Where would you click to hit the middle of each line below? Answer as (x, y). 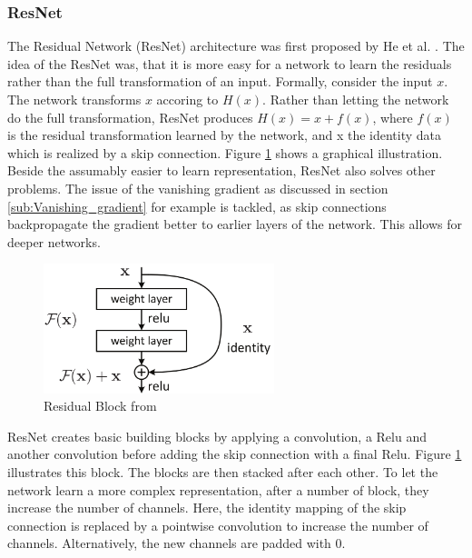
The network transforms (74, 99)
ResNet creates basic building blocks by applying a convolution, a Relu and (217, 436)
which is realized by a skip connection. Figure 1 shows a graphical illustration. (225, 152)
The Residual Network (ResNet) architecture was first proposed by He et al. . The (236, 46)
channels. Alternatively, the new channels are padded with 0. (177, 543)
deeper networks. (54, 241)
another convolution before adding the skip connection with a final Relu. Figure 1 (235, 454)
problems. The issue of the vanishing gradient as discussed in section (198, 188)
